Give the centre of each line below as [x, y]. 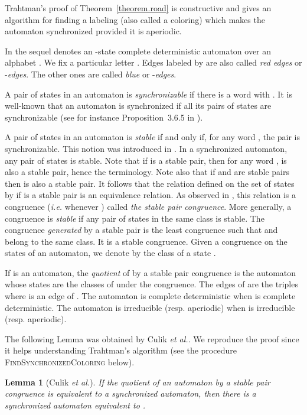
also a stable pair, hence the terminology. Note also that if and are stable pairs [147, 172]
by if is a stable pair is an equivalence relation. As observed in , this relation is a [151, 195]
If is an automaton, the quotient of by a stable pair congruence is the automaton [151, 272]
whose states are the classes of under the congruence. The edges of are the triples [151, 284]
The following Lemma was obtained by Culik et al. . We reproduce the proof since [152, 338]
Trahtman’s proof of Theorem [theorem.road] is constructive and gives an [138, 8]
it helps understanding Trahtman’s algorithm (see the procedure [121, 350]
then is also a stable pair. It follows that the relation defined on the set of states [150, 183]
